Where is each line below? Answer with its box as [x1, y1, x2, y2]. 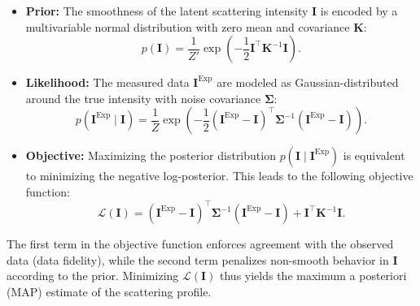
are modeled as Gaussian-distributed [217, 74, 399, 91]
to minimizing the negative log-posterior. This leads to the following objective [25, 167, 413, 184]
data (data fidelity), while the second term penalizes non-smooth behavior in [7, 251, 389, 268]
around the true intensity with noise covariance [25, 89, 261, 106]
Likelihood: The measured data [25, 74, 190, 91]
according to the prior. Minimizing [7, 267, 179, 284]
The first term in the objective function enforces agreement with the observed [7, 235, 394, 252]
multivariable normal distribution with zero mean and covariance [25, 18, 350, 35]
